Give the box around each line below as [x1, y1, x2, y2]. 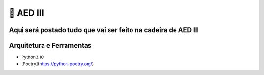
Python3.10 [21, 54, 44, 60]
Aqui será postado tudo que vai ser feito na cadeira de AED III [9, 26, 199, 34]
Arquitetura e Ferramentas [9, 41, 92, 50]
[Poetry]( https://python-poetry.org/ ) [21, 61, 94, 67]
